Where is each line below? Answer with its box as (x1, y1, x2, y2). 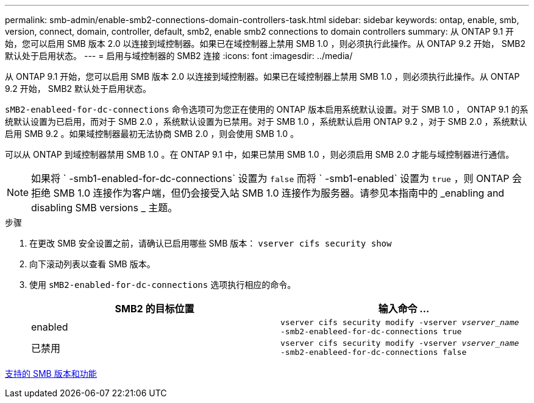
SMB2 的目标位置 (115, 303, 194, 315)
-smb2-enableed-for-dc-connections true (280, 327, 462, 336)
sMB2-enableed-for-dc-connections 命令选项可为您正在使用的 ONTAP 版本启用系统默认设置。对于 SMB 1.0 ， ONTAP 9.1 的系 (5, 104, 529, 114)
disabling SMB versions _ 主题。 (31, 201, 178, 214)
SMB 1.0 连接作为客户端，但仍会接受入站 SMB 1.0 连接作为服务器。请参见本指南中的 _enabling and (53, 187, 505, 199)
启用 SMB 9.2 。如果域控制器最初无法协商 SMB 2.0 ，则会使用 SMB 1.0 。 (5, 128, 299, 139)
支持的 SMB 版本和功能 (5, 368, 97, 379)
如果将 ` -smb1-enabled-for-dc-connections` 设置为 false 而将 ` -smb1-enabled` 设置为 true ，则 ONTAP (31, 172, 510, 184)
